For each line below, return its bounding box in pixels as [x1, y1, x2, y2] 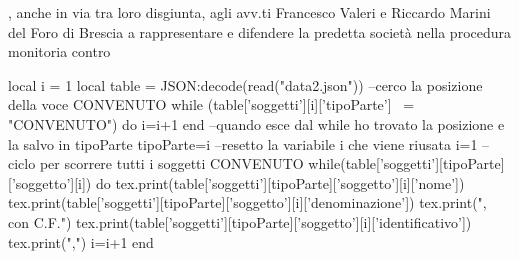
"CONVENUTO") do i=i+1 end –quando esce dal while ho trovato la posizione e [8, 113, 505, 134]
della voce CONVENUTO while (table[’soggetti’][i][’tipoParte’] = [8, 94, 415, 115]
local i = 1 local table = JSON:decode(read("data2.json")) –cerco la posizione [8, 74, 483, 95]
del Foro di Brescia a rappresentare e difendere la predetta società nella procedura [8, 21, 512, 42]
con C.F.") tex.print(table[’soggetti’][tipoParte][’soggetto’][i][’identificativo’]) [8, 211, 472, 232]
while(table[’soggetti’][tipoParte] [308, 153, 505, 174]
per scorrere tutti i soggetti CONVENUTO [39, 153, 304, 174]
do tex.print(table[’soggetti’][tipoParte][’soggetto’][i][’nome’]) [95, 172, 465, 193]
